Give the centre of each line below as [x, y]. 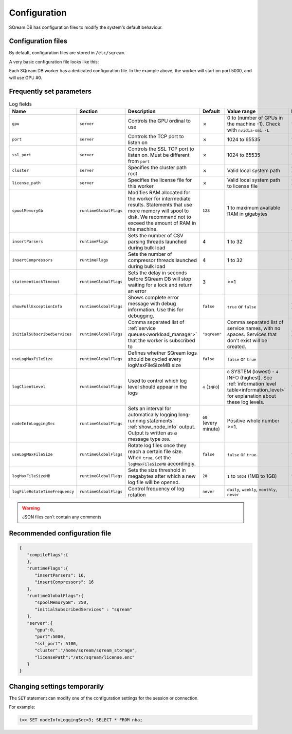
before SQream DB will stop [160, 279]
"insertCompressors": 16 [64, 582]
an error [137, 291]
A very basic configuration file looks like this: [54, 61]
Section [89, 111]
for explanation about [252, 396]
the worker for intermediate [159, 199]
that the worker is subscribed [162, 340]
